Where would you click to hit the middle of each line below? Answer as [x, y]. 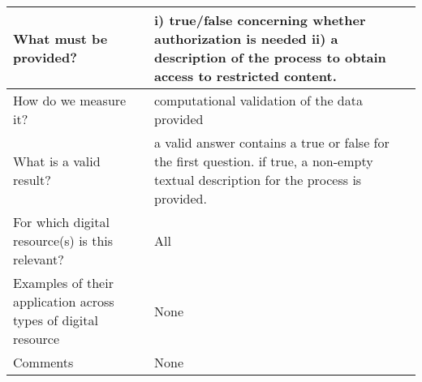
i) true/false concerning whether [260, 20]
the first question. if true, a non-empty [264, 161]
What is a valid [57, 161]
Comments [43, 362]
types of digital [56, 320]
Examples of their [63, 283]
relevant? [39, 259]
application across [64, 301]
